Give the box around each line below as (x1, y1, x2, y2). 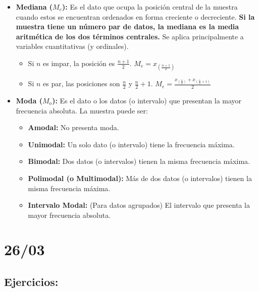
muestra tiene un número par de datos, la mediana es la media (16, 21, 239, 32)
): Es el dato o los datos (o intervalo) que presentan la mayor (52, 95, 242, 105)
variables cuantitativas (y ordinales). (16, 41, 129, 51)
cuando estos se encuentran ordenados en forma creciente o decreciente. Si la (16, 11, 255, 22)
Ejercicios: (4, 274, 59, 289)
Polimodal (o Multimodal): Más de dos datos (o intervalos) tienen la (28, 172, 252, 183)
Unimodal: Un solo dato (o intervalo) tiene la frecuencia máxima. (28, 139, 235, 149)
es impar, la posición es (43, 57, 115, 68)
